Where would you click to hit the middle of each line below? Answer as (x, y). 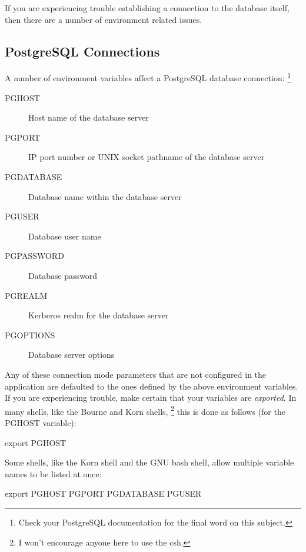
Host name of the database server (89, 117)
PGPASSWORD (34, 256)
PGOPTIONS (30, 335)
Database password (63, 275)
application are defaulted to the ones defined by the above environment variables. (152, 386)
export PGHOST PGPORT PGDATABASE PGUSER (103, 493)
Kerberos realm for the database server (99, 315)
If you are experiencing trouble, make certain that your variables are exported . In (151, 398)
